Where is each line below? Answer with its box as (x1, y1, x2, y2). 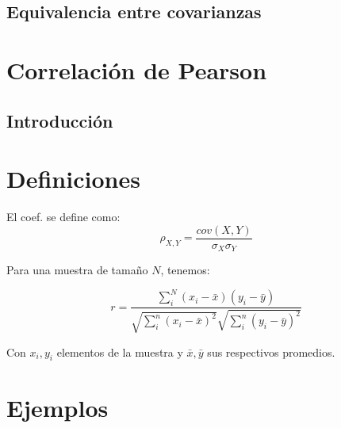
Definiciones (6, 162, 140, 195)
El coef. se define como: (6, 208, 121, 225)
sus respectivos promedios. (207, 343, 335, 360)
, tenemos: (160, 262, 210, 278)
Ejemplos (6, 391, 109, 423)
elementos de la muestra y (56, 343, 183, 360)
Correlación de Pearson (6, 53, 267, 86)
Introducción (6, 108, 113, 132)
